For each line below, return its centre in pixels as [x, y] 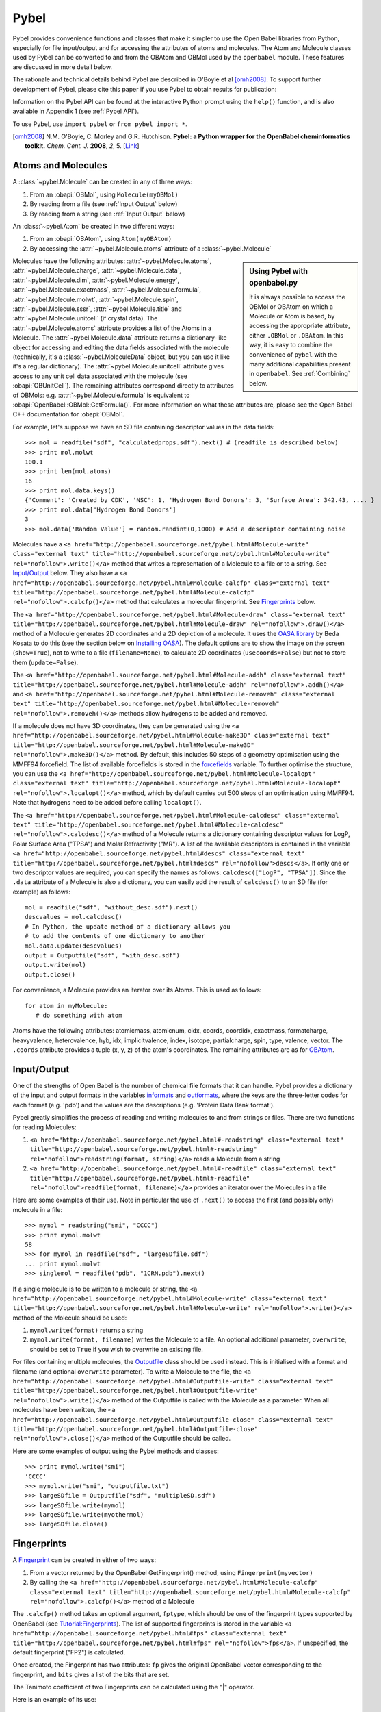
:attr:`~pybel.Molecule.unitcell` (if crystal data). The [85, 318]
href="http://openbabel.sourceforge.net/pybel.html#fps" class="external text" [150, 1634]
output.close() [50, 974]
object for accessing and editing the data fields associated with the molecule [121, 347]
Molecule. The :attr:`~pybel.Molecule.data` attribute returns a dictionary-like [120, 338]
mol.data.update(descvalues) [74, 946]
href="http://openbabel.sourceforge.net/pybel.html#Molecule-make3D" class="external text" [171, 735]
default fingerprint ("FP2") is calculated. [69, 1652]
